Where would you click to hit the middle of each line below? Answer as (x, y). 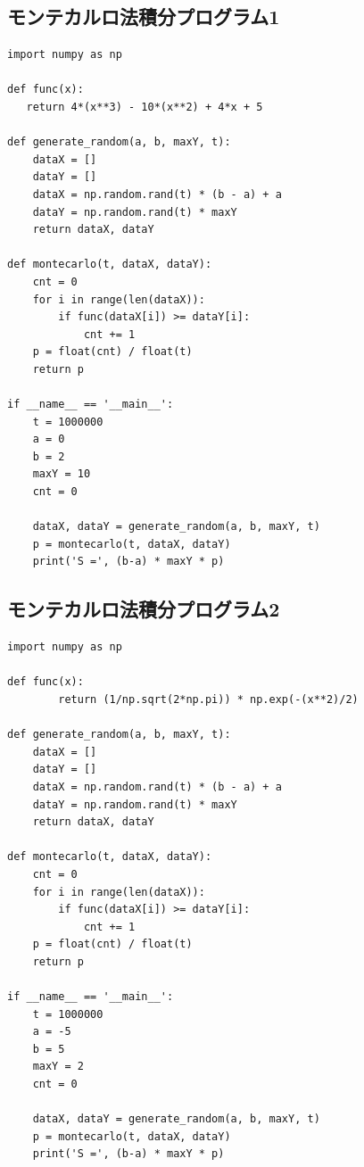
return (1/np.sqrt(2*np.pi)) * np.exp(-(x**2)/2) (208, 699)
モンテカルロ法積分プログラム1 (144, 17)
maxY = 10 (62, 474)
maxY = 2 (58, 1067)
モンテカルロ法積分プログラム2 (144, 609)
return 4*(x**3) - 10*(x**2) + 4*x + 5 (145, 107)
